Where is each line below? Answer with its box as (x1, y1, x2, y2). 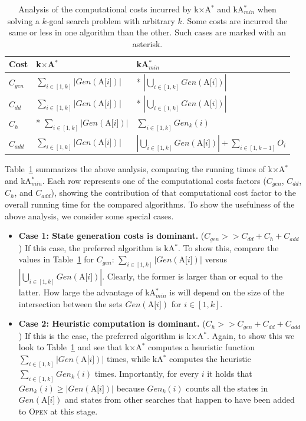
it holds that (207, 367, 252, 379)
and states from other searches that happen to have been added (65, 393, 295, 406)
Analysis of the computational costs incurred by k (18, 3, 199, 15)
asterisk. (132, 37, 163, 50)
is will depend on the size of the (169, 286, 284, 298)
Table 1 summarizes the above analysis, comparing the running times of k (5, 163, 272, 175)
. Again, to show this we (207, 329, 295, 341)
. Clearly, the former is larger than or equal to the (102, 270, 283, 282)
